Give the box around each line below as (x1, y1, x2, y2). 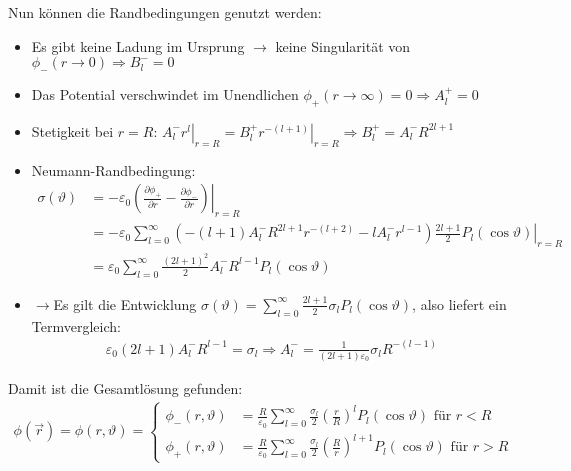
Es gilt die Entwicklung (53, 293, 197, 314)
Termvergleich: (31, 315, 121, 336)
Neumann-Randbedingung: (31, 159, 196, 180)
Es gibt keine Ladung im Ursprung (31, 35, 245, 56)
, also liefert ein (412, 293, 507, 314)
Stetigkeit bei (31, 120, 114, 141)
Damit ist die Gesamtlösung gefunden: (8, 377, 243, 398)
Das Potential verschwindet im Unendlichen (31, 84, 299, 105)
